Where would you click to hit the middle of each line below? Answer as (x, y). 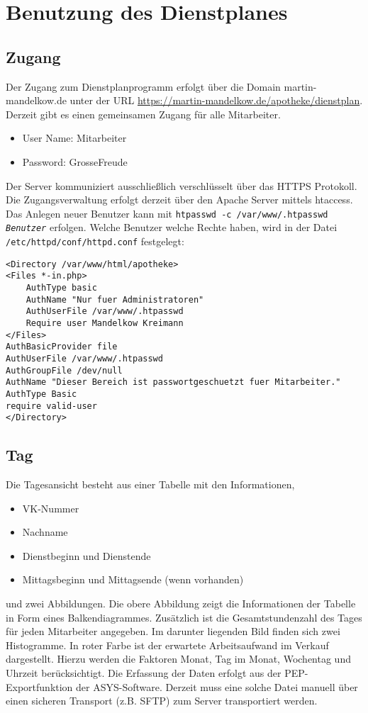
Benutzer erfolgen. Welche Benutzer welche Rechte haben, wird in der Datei (172, 227)
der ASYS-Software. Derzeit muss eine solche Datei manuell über (217, 686)
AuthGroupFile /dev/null (64, 370)
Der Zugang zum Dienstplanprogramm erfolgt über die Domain (143, 86)
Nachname (45, 532)
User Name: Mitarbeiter (74, 138)
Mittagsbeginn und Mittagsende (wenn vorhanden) (133, 579)
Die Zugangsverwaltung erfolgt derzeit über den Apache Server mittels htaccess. (179, 200)
